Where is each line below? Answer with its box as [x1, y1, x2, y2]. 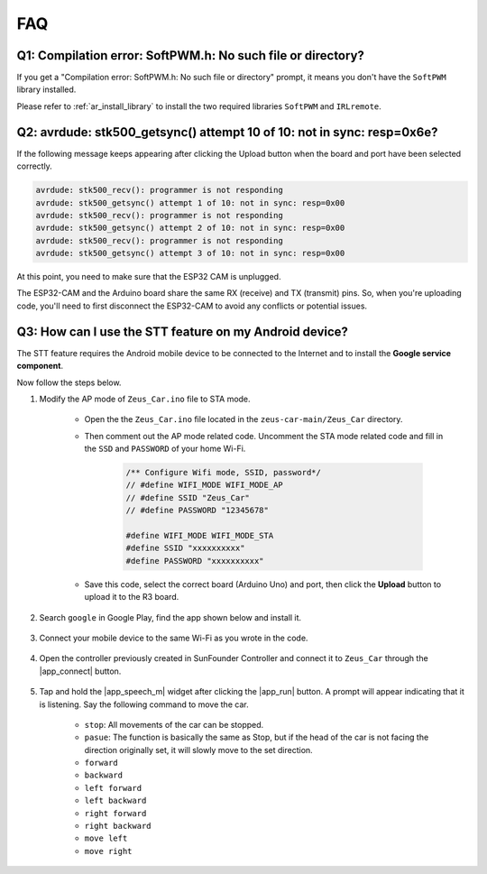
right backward [84, 821, 152, 832]
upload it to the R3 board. [84, 592, 179, 603]
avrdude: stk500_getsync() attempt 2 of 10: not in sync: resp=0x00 [35, 223, 345, 234]
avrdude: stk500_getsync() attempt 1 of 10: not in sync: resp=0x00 [35, 198, 345, 207]
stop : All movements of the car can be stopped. [84, 719, 264, 730]
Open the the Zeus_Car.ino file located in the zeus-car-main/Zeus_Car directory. [84, 414, 403, 425]
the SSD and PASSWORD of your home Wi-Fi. [84, 443, 246, 455]
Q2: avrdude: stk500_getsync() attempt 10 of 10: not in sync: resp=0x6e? [16, 124, 438, 140]
